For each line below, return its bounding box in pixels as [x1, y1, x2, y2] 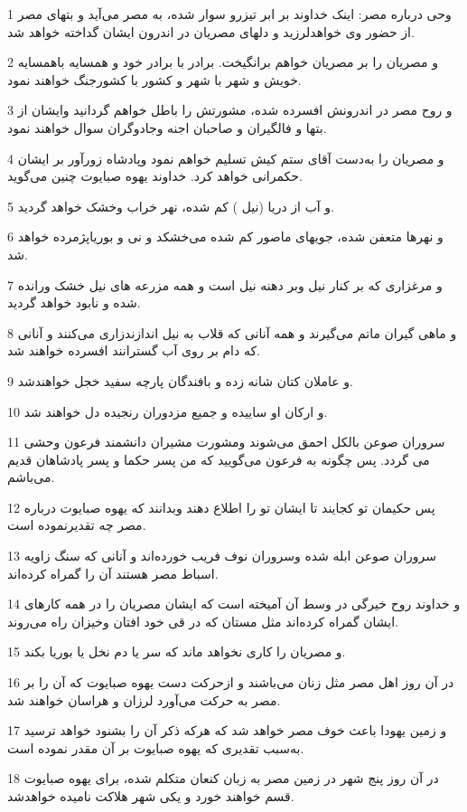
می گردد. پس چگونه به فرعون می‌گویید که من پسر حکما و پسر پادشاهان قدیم [7, 449, 430, 468]
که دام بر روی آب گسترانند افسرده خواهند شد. [7, 341, 260, 360]
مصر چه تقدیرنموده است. [7, 515, 146, 534]
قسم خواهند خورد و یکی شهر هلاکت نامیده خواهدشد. [7, 787, 294, 805]
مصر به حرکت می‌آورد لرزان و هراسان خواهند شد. [7, 690, 281, 709]
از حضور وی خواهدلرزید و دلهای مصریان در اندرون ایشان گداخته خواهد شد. [7, 22, 415, 41]
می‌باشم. [7, 467, 55, 486]
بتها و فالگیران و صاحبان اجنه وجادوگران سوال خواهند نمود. [7, 118, 327, 137]
